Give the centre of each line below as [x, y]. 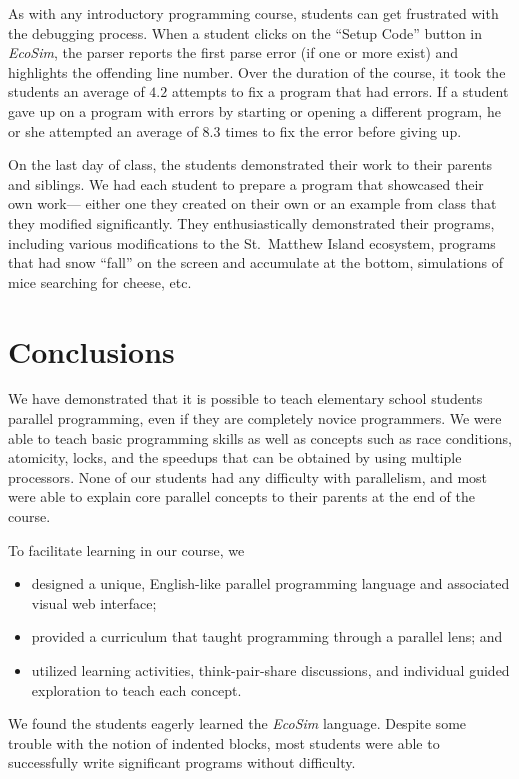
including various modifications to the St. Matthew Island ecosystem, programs [252, 242]
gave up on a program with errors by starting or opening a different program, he [254, 110]
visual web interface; [94, 602]
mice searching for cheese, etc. [100, 281]
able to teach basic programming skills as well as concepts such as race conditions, [260, 437]
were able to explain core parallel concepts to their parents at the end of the [241, 496]
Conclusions [91, 350]
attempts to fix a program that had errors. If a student [340, 91]
